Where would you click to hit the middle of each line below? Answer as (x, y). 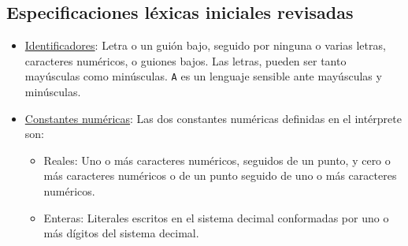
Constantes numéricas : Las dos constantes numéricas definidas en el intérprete (213, 118)
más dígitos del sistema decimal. (121, 233)
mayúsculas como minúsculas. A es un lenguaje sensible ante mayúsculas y (203, 76)
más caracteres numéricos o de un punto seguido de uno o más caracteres (220, 175)
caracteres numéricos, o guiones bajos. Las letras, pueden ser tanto (185, 60)
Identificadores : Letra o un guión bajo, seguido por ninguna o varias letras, (205, 45)
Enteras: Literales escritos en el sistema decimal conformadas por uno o (216, 217)
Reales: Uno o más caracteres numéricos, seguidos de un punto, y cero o (217, 160)
